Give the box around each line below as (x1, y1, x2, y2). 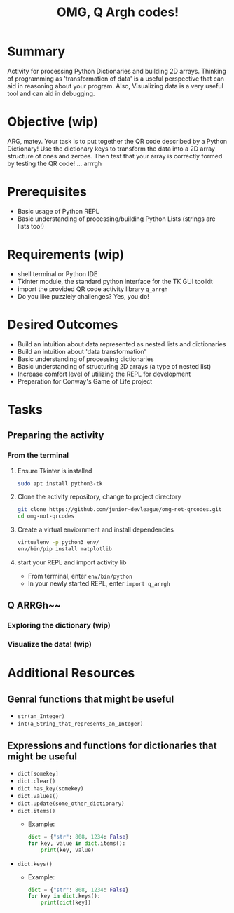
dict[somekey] (17, 770, 59, 777)
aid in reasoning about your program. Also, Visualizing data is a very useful (7, 81, 224, 90)
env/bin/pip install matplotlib (17, 546, 112, 553)
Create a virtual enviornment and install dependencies (17, 525, 174, 534)
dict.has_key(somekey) (17, 785, 84, 792)
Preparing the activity (7, 429, 104, 442)
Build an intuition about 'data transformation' (17, 347, 146, 356)
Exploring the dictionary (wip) (7, 621, 111, 630)
